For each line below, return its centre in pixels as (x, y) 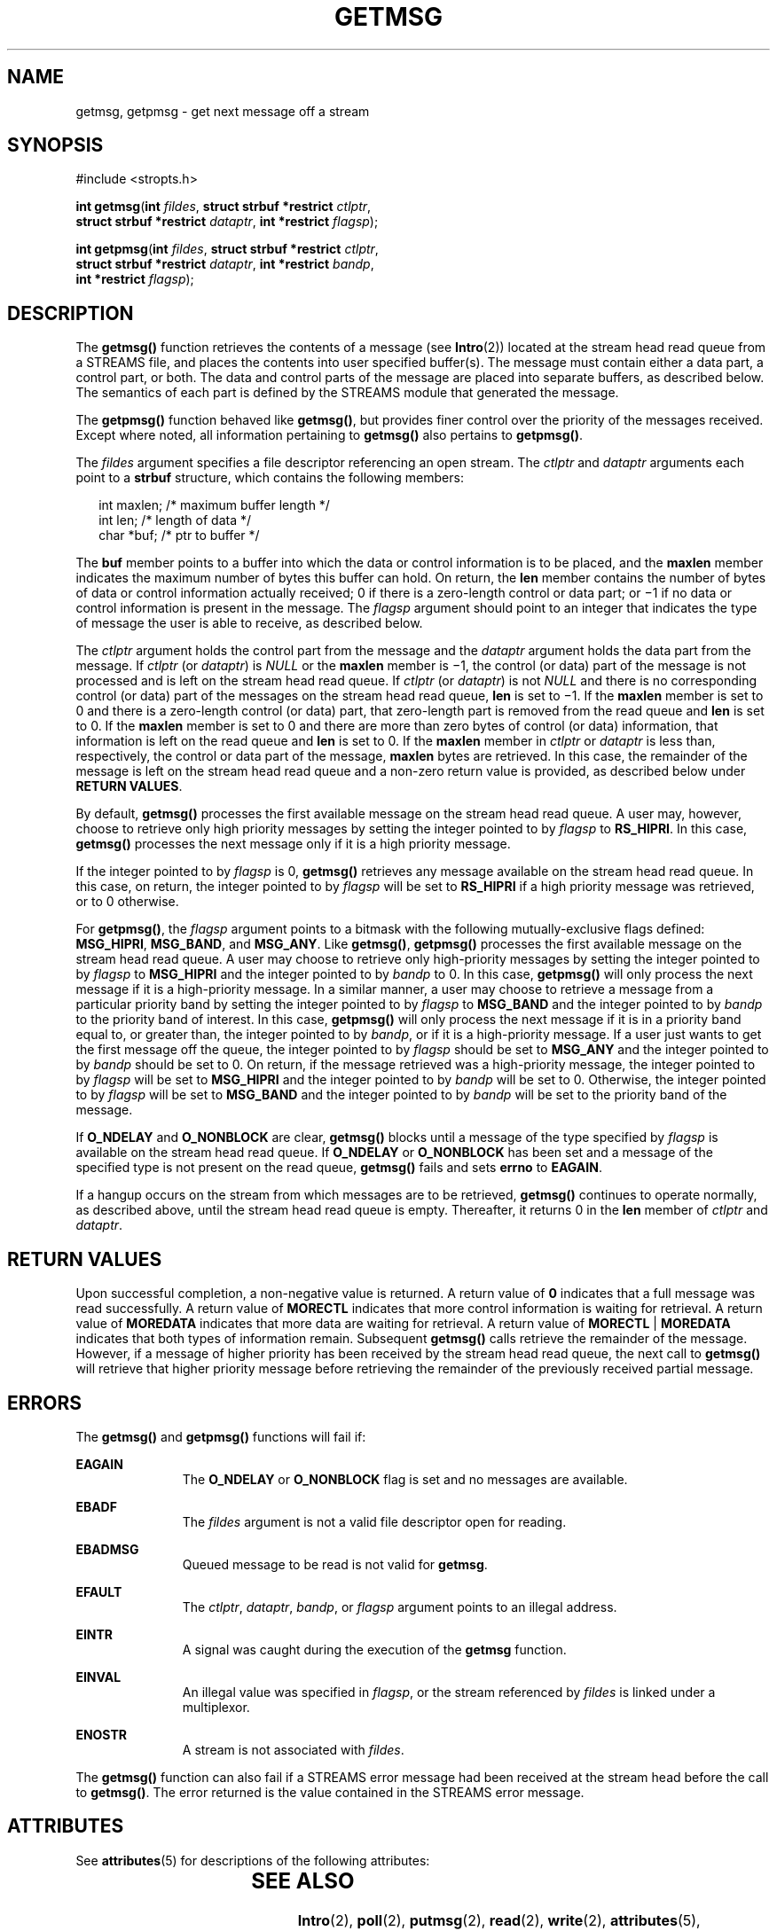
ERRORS (45, 1403)
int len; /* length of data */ (175, 520)
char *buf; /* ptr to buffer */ (179, 536)
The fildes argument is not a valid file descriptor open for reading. (374, 1521)
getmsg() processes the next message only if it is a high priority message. (293, 844)
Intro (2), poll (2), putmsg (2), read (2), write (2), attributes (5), (499, 1920)
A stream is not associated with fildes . (293, 1749)
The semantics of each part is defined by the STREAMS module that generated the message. (347, 393)
